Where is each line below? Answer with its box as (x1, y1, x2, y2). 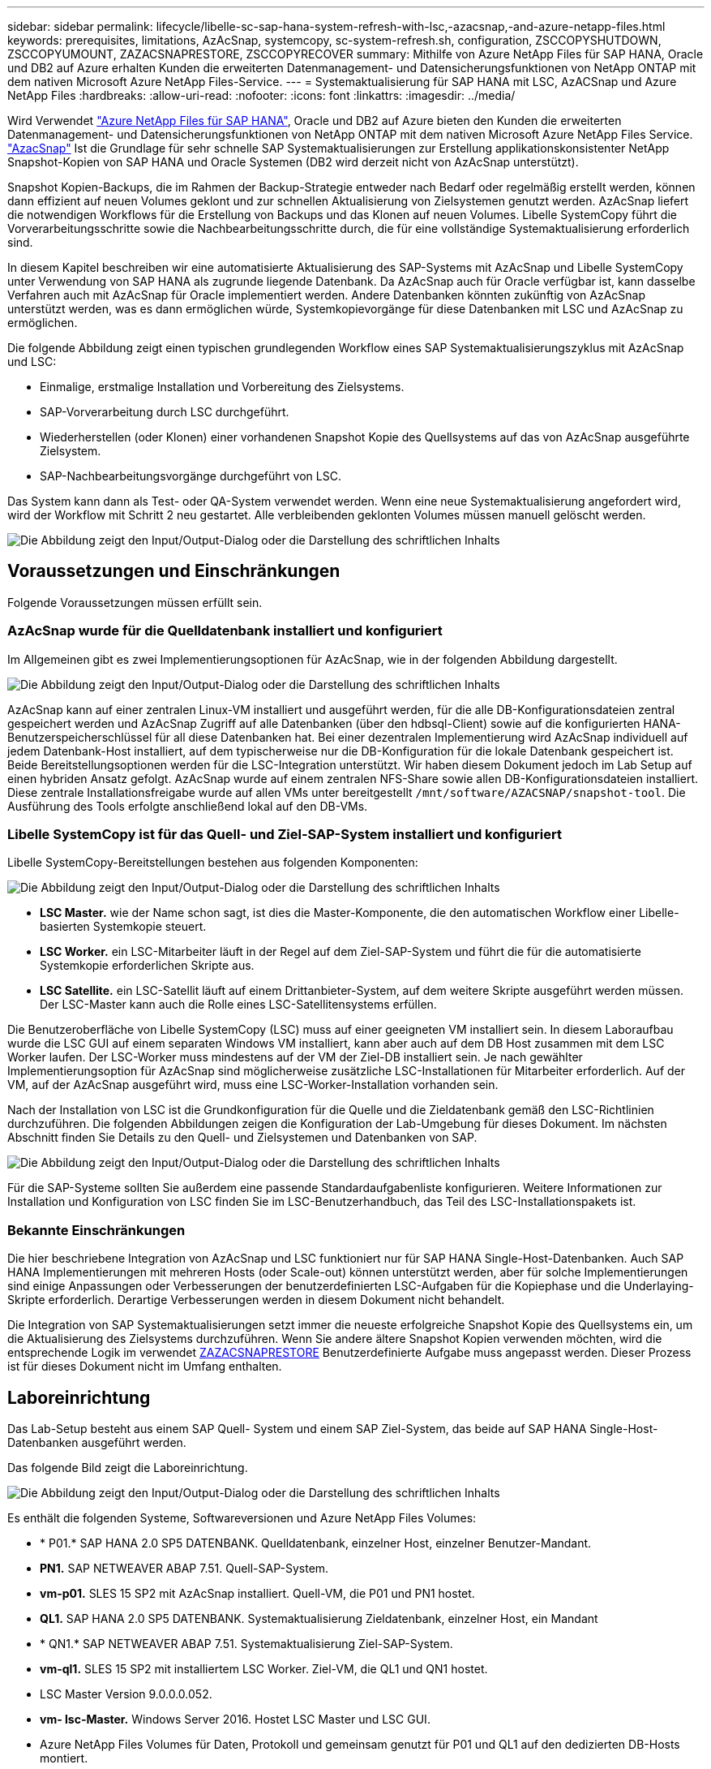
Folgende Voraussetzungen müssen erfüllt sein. (7, 595, 263, 609)
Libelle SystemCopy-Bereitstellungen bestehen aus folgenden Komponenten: (7, 855, 418, 870)
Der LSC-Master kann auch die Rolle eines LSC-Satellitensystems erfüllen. (40, 997, 437, 1012)
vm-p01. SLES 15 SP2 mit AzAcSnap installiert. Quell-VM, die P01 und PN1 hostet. (40, 1586, 475, 1600)
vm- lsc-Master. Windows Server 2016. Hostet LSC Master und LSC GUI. (40, 1711, 430, 1726)
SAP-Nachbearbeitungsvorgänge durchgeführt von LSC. (40, 469, 341, 483)
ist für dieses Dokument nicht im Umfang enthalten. (7, 1359, 282, 1374)
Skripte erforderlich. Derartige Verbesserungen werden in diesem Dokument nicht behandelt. (7, 1293, 505, 1307)
